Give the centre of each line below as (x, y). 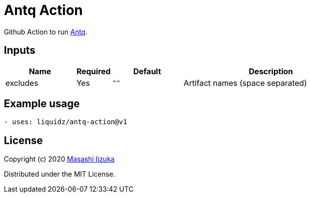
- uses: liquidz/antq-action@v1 (66, 122)
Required (93, 71)
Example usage (42, 104)
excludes (22, 83)
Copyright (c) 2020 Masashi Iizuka (59, 159)
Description (271, 71)
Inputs (20, 50)
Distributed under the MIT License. (60, 174)
